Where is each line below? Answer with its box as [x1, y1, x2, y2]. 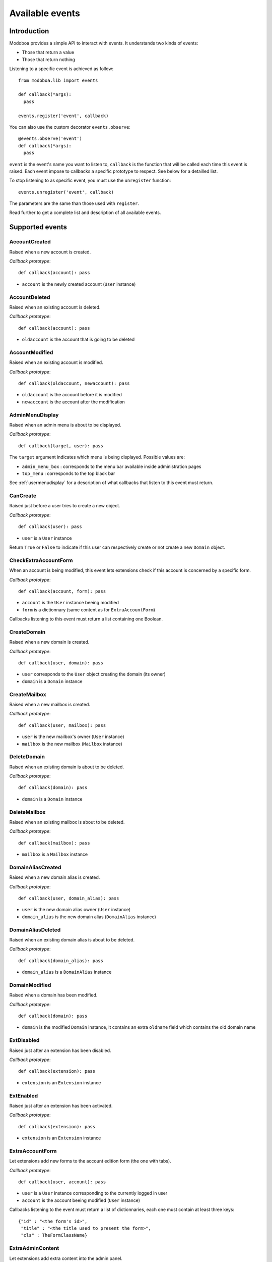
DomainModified [9, 981, 51, 988]
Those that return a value [22, 49, 75, 56]
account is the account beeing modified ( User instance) [22, 1197, 141, 1203]
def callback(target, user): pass [18, 443, 103, 449]
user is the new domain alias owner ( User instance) [22, 907, 131, 913]
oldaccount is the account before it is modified [22, 392, 122, 398]
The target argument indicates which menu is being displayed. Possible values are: [9, 454, 185, 460]
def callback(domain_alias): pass [18, 958, 103, 964]
